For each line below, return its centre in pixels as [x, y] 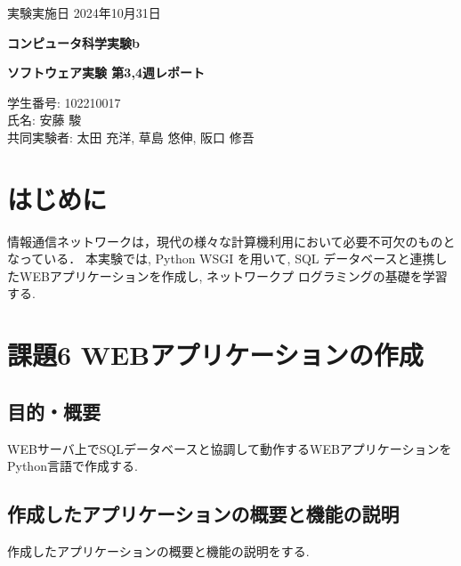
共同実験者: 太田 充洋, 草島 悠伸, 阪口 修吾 [131, 137]
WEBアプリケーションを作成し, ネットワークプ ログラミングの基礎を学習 [233, 275]
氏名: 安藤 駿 [44, 120]
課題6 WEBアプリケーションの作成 [215, 355]
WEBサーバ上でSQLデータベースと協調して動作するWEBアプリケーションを [230, 448]
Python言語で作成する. [73, 466]
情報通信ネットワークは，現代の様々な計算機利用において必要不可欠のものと [231, 241]
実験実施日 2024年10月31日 [84, 12]
